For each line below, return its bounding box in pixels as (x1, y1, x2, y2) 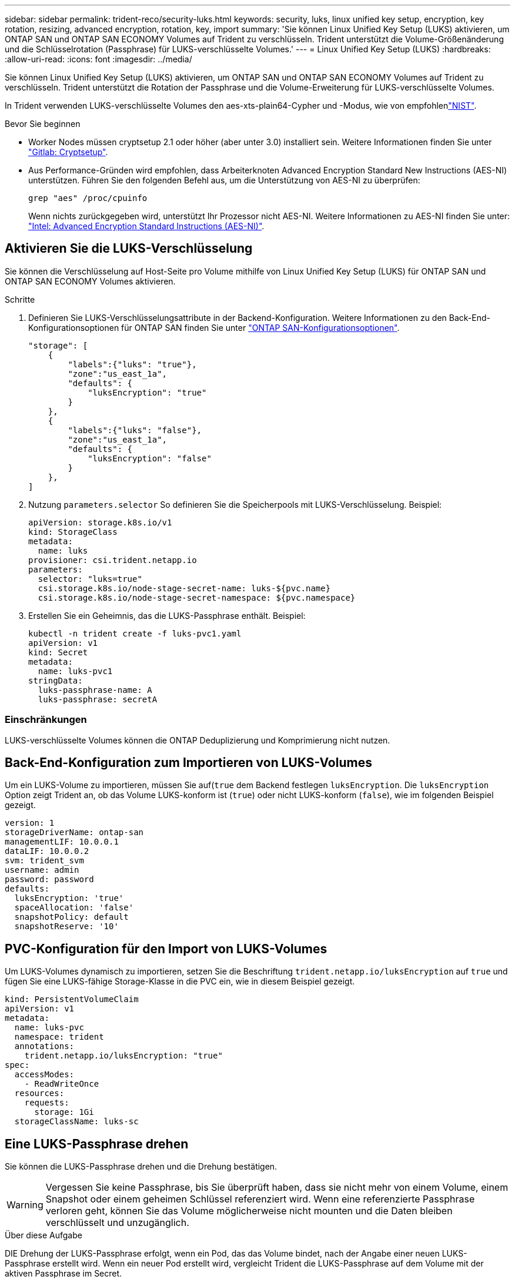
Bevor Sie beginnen (5, 119, 81, 129)
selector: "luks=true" (38, 574, 142, 584)
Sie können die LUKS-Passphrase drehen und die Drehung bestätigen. (5, 1161, 277, 1172)
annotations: (14, 1041, 75, 1051)
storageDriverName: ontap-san (5, 828, 144, 838)
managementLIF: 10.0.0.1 (5, 837, 119, 847)
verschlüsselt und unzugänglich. (45, 1217, 189, 1229)
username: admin (5, 865, 79, 875)
